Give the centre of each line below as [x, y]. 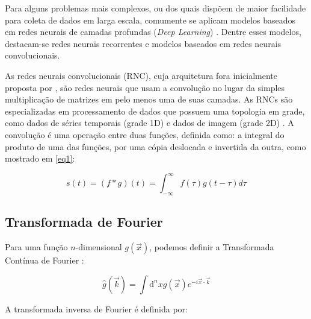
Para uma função [36, 247]
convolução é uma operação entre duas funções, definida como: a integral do [145, 134]
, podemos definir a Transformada [212, 247]
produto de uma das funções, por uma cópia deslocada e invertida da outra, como [155, 146]
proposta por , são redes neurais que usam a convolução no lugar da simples [145, 87]
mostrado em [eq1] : [40, 158]
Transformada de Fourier [84, 222]
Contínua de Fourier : [45, 260]
